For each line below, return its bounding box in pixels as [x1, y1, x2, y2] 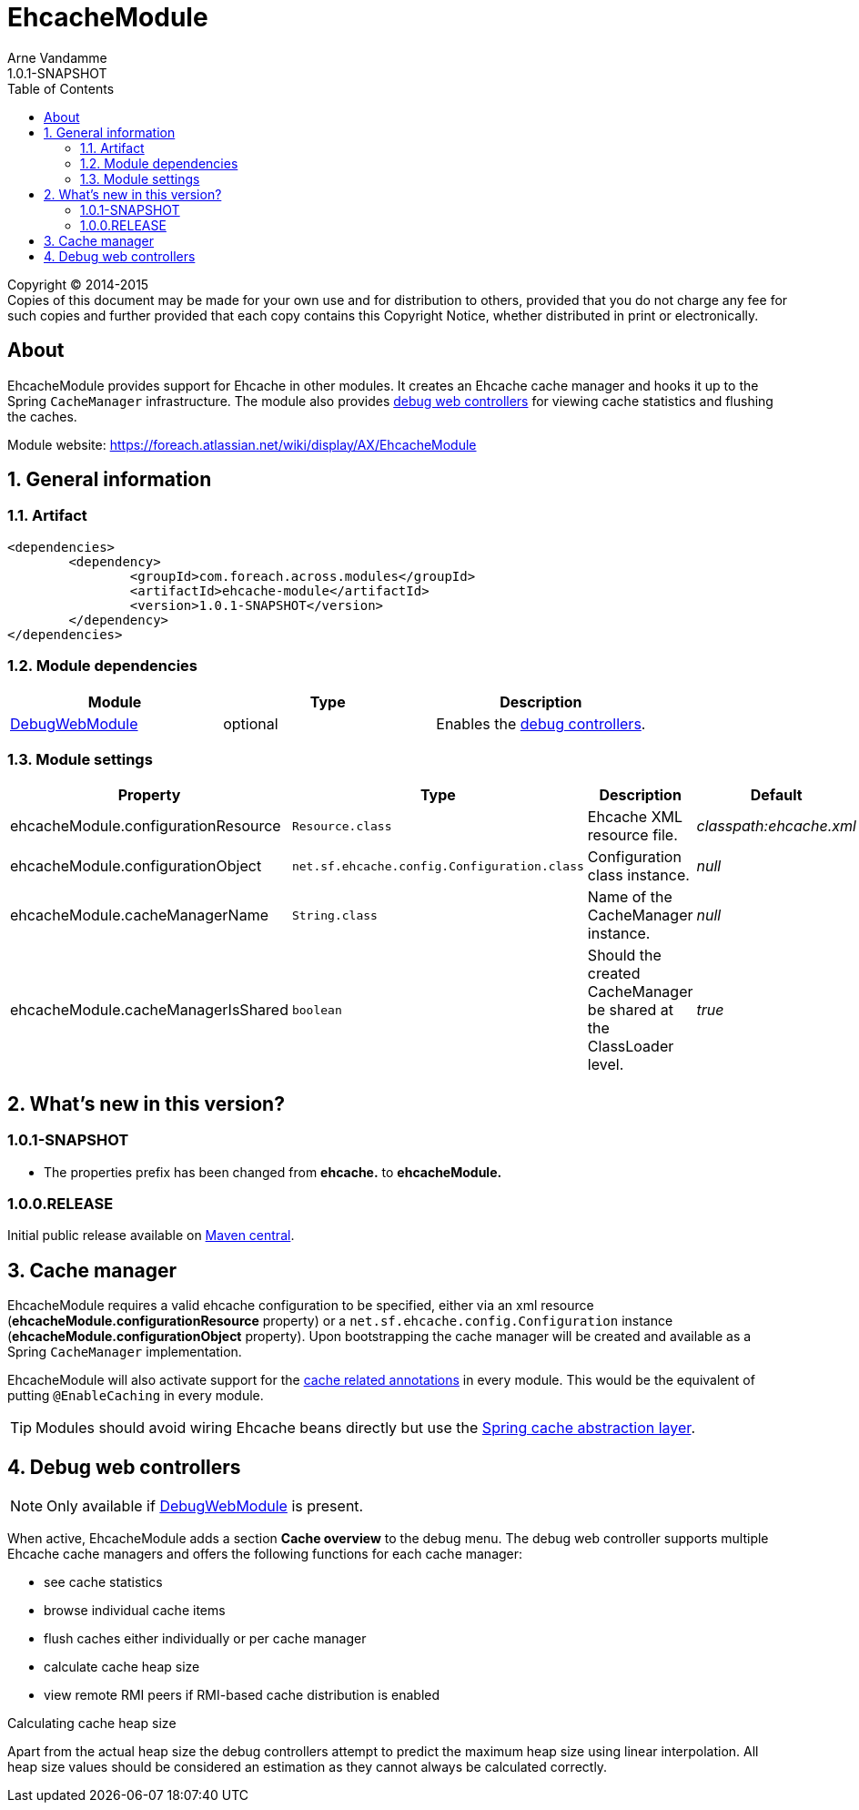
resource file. [587, 826, 678, 845]
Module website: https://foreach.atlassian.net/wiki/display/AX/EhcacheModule [7, 436, 477, 452]
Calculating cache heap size [7, 1714, 177, 1731]
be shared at [587, 1001, 673, 1020]
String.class [291, 908, 378, 922]
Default [750, 786, 803, 805]
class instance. [587, 866, 690, 885]
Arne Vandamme [7, 49, 107, 66]
